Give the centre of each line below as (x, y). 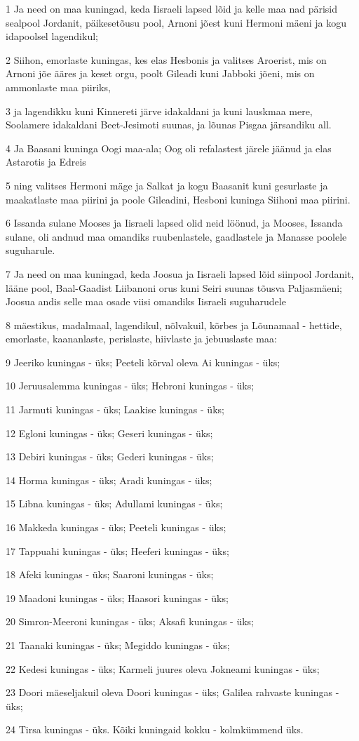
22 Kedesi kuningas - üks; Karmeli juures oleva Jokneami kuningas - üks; (163, 668)
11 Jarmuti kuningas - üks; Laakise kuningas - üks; (115, 409)
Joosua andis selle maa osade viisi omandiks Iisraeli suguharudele (146, 301)
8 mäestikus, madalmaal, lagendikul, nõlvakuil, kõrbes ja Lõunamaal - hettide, (174, 325)
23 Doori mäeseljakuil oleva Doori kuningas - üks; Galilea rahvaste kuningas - (172, 692)
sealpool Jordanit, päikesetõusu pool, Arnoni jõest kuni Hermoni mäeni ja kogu (176, 22)
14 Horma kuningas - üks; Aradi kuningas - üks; (109, 480)
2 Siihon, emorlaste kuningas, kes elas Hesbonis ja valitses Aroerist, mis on (166, 59)
